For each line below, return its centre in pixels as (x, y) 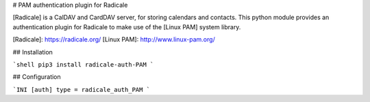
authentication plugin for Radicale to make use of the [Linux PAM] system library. (127, 27)
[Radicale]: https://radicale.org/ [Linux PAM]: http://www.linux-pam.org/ (114, 39)
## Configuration (37, 77)
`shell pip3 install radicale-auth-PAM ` (83, 64)
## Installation (33, 52)
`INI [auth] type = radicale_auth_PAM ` (82, 89)
